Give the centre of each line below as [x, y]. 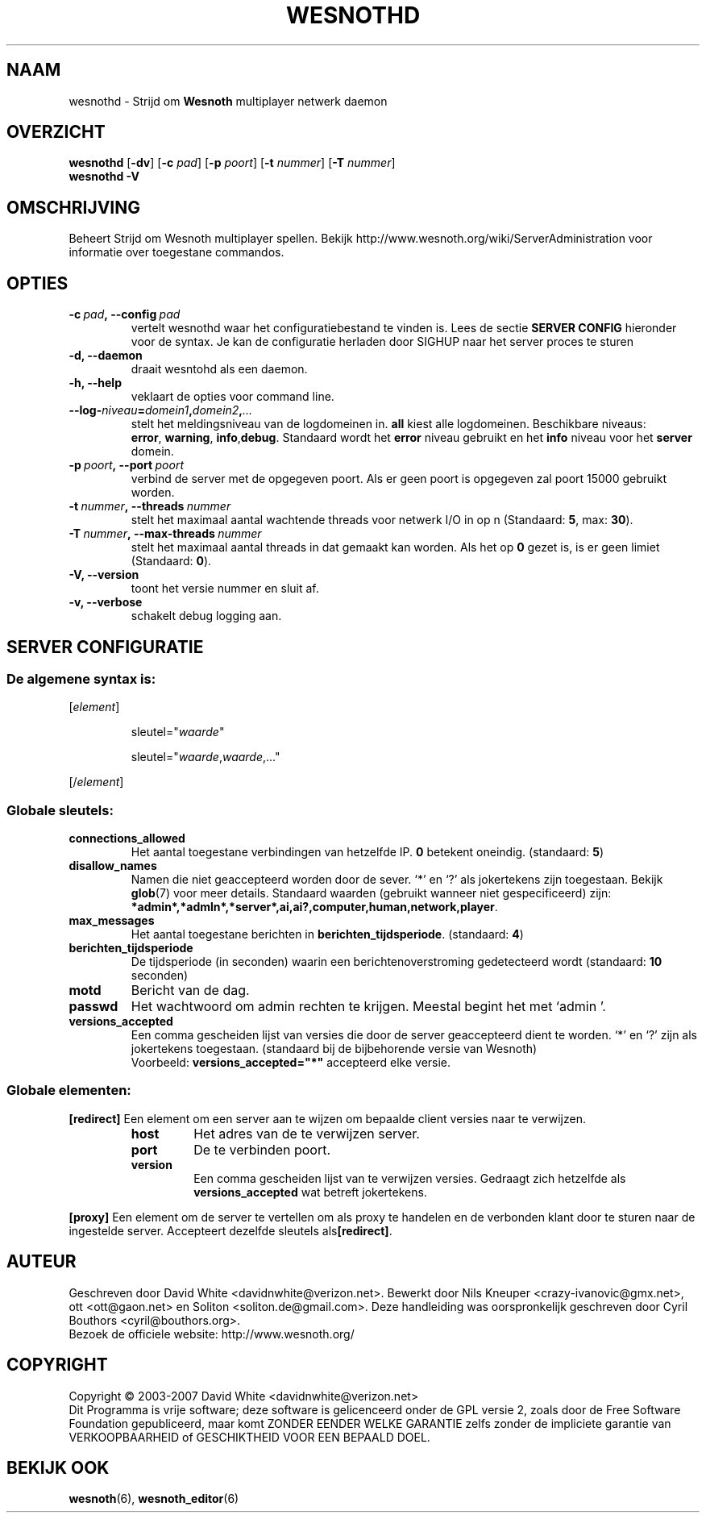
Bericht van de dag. [190, 990]
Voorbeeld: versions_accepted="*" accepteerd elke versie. [291, 1063]
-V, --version [104, 575]
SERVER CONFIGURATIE [105, 647]
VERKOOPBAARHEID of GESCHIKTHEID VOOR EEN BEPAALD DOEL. [249, 1437]
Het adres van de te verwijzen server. [307, 1133]
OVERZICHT [56, 132]
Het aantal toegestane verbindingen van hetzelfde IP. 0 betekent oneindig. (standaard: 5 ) [368, 852]
